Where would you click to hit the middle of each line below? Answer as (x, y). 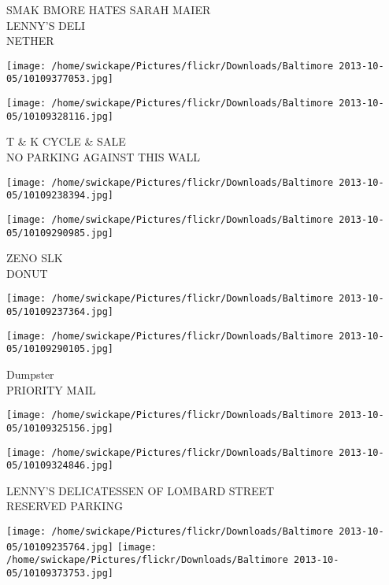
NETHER (30, 41)
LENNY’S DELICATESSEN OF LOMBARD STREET (141, 490)
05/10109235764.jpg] (60, 547)
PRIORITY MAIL (51, 389)
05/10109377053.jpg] (60, 79)
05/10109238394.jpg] (60, 196)
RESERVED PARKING (65, 506)
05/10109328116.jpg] (60, 116)
